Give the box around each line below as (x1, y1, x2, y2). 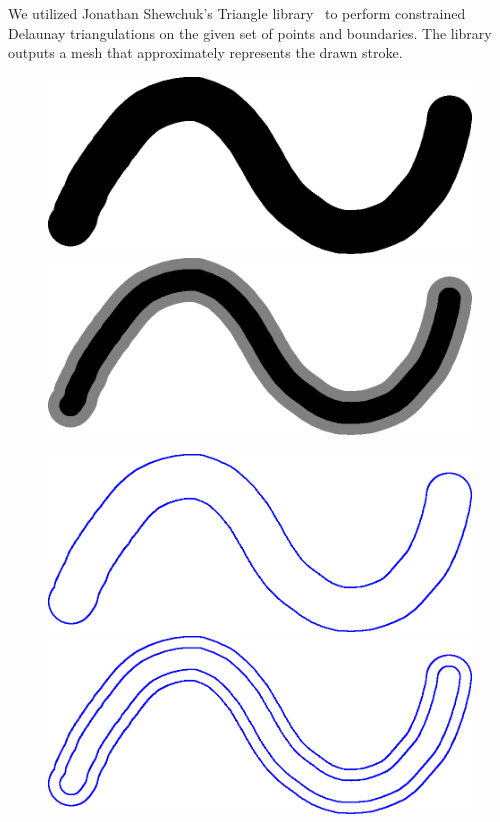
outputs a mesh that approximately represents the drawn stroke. (8, 42, 403, 63)
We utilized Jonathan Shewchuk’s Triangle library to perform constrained (8, 3, 466, 23)
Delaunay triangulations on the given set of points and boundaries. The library (8, 22, 492, 43)
